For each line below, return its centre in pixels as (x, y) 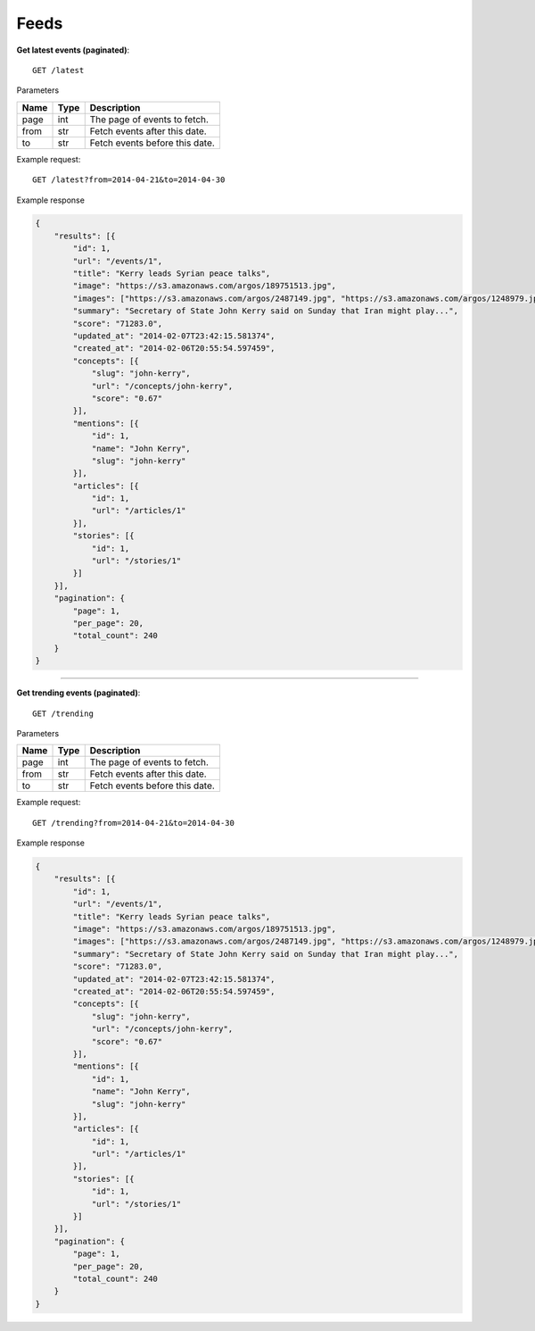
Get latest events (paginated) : (73, 50)
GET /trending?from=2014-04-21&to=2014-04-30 (134, 823)
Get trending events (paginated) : (78, 693)
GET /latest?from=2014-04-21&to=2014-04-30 (129, 180)
